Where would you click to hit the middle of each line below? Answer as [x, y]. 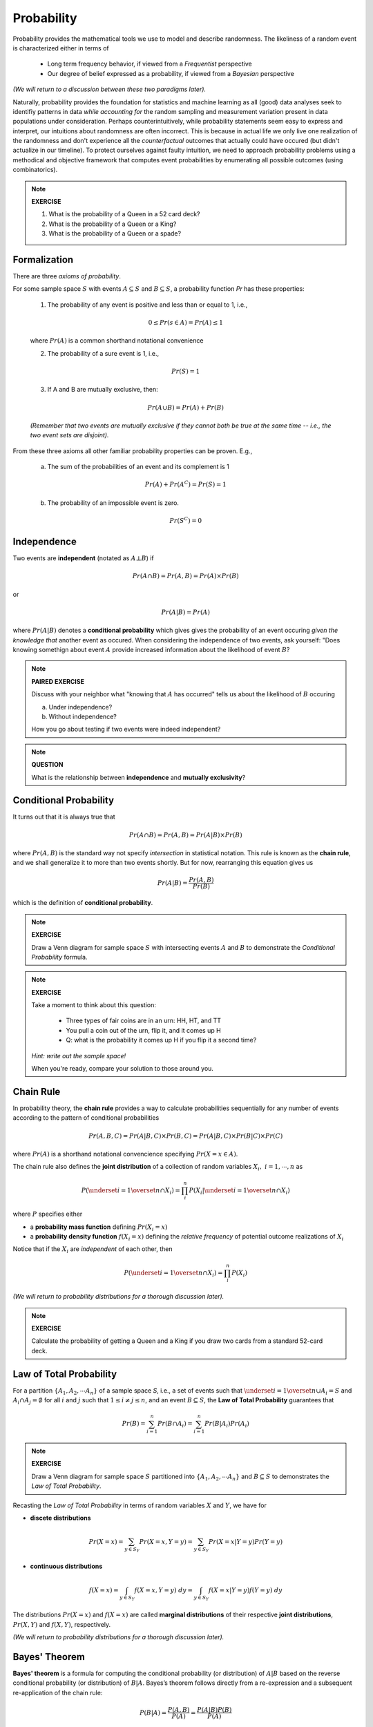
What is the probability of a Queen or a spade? [115, 233]
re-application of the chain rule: [58, 1692]
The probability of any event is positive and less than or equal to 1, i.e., [147, 305]
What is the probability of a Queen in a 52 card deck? [124, 214]
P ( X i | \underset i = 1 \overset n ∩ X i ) [239, 1191]
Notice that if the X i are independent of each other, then [93, 1250]
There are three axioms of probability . [67, 276]
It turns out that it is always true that [64, 817]
